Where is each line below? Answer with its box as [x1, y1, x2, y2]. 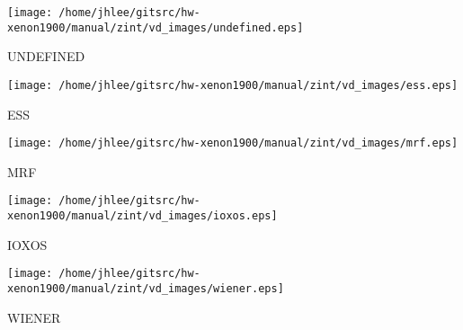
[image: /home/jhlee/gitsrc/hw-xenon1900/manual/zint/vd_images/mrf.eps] [7, 137, 459, 150]
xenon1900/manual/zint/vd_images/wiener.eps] [7, 281, 284, 295]
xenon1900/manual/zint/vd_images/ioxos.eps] [7, 210, 278, 223]
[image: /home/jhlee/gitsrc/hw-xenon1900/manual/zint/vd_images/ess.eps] [7, 78, 459, 92]
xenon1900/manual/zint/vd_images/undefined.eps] [7, 21, 304, 34]
